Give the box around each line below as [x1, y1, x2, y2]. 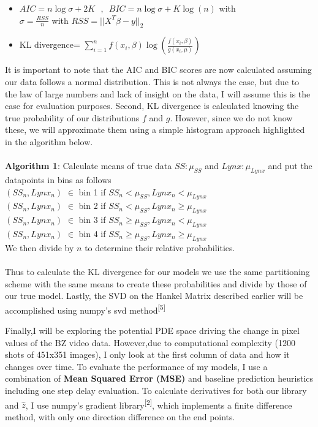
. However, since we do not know [170, 111, 293, 124]
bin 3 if [78, 213, 106, 226]
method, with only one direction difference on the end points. [5, 410, 235, 423]
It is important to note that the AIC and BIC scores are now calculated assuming [5, 63, 312, 76]
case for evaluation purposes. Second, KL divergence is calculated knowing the [5, 99, 299, 112]
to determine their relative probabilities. [85, 241, 235, 254]
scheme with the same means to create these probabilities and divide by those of [5, 277, 307, 290]
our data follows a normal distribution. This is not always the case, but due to [5, 75, 300, 88]
